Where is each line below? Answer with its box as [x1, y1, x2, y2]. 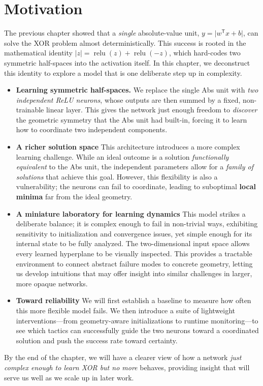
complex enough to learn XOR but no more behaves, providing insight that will [4, 362, 250, 372]
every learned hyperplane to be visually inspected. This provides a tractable [16, 248, 252, 258]
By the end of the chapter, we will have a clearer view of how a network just [4, 352, 242, 363]
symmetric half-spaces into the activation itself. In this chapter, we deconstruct [4, 57, 250, 68]
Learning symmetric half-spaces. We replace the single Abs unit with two [16, 84, 258, 95]
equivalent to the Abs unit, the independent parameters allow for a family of [16, 161, 253, 172]
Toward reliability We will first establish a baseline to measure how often [16, 295, 251, 306]
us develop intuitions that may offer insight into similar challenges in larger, [16, 268, 252, 279]
